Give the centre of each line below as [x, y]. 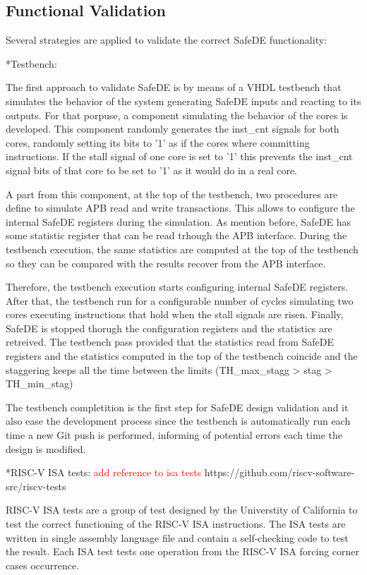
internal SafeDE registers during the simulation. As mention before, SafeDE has [179, 221]
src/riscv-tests [36, 486]
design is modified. [46, 448]
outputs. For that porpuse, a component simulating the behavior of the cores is [177, 115]
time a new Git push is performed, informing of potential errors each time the [174, 435]
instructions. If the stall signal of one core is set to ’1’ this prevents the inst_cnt [179, 156]
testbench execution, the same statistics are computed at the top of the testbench [182, 249]
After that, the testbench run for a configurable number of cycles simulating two [180, 300]
